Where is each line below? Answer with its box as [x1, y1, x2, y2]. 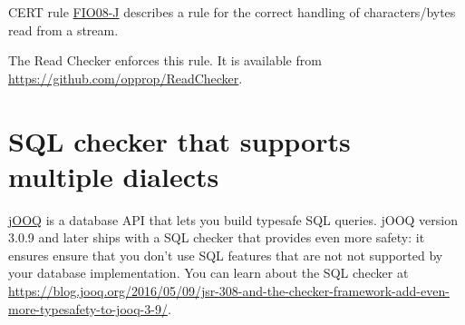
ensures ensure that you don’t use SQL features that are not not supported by [8, 245, 443, 264]
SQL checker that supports [8, 122, 351, 159]
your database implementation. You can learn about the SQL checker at [8, 263, 409, 282]
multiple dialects [8, 157, 219, 194]
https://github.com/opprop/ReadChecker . [8, 68, 243, 87]
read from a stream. [8, 20, 119, 39]
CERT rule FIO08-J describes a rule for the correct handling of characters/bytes [8, 3, 456, 21]
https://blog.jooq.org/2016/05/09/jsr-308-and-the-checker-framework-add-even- [8, 281, 450, 300]
